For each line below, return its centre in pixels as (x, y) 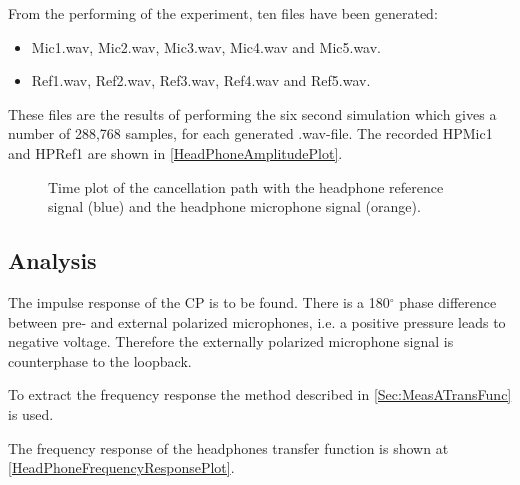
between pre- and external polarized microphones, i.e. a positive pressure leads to (257, 321)
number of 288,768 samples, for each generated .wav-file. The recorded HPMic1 (250, 133)
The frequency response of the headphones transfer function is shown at (228, 447)
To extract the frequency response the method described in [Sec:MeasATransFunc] (260, 394)
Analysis (52, 260)
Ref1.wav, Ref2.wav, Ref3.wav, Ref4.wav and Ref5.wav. (201, 80)
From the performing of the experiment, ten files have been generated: (223, 13)
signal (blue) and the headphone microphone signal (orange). (234, 206)
